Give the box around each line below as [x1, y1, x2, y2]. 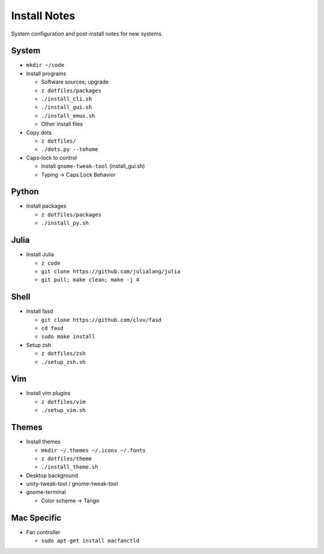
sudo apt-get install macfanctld [41, 537, 140, 544]
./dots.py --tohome [41, 146, 98, 153]
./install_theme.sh [41, 464, 98, 470]
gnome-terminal [26, 488, 66, 496]
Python [11, 186, 39, 197]
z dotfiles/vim [41, 398, 86, 405]
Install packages [26, 202, 67, 210]
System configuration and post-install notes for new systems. [11, 30, 163, 37]
